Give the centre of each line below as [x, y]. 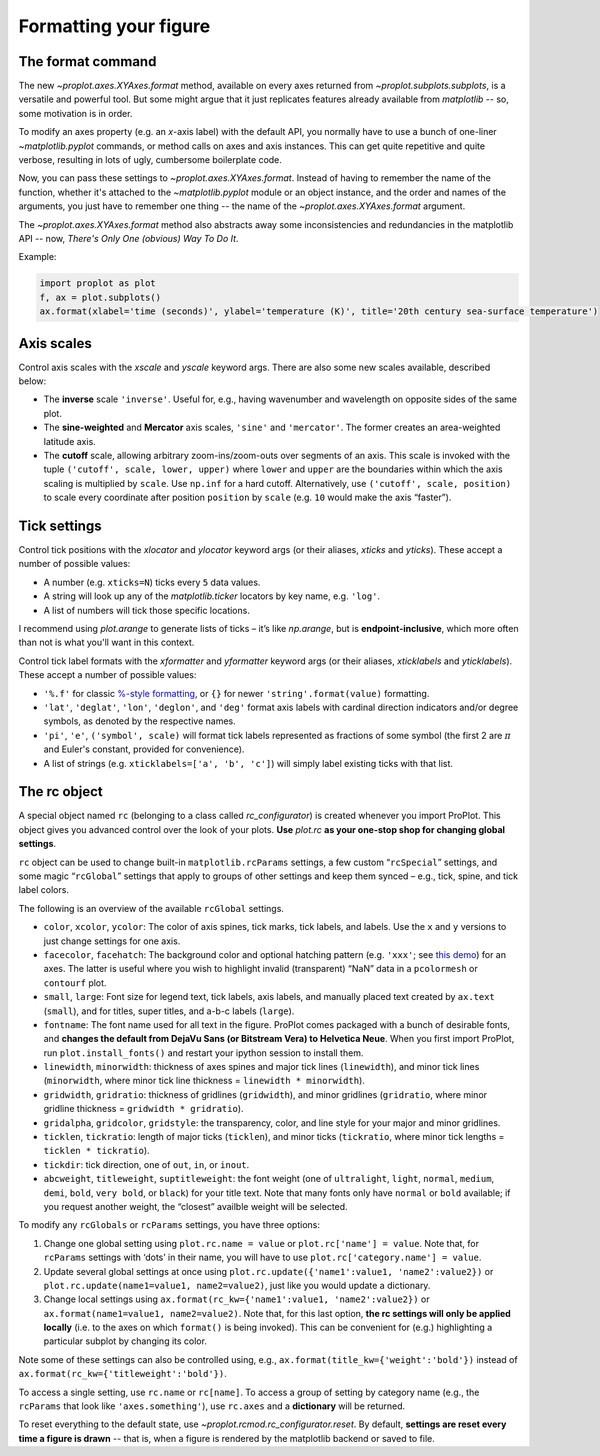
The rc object [61, 791]
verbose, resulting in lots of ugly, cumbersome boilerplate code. [150, 160]
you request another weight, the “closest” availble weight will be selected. [196, 1206]
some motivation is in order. [75, 113]
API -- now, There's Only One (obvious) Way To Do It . [128, 238]
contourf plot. [75, 982]
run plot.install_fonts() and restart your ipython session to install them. [203, 1052]
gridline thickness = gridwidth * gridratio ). [143, 1109]
